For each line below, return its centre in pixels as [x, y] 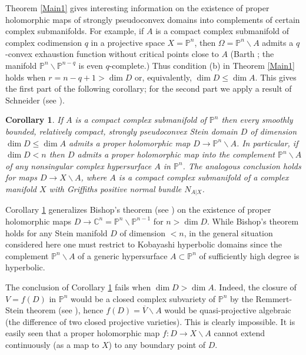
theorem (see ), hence [65, 310]
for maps [21, 177]
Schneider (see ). [35, 100]
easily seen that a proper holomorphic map [83, 333]
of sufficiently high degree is [249, 255]
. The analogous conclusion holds [242, 165]
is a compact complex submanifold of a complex [204, 177]
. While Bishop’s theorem [253, 221]
